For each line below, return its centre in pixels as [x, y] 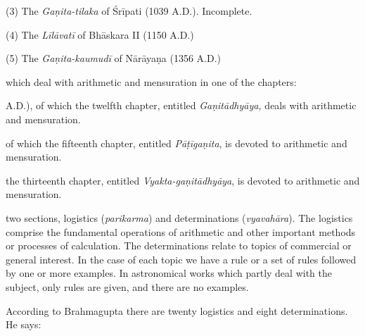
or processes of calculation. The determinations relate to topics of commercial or [179, 245]
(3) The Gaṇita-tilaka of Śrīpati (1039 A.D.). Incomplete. [129, 11]
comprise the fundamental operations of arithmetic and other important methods [181, 231]
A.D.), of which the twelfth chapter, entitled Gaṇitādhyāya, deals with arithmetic [181, 105]
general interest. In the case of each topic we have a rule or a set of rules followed [181, 259]
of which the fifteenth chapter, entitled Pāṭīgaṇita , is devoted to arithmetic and [177, 143]
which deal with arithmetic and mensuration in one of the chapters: [151, 81]
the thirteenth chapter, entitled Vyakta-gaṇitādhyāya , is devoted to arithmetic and [183, 180]
